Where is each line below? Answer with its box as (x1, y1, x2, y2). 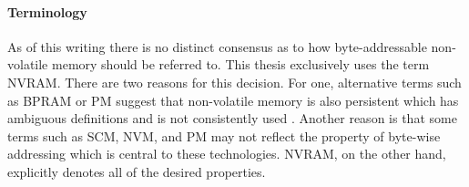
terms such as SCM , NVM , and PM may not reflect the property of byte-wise (7, 126, 441, 145)
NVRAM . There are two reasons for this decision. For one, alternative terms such (7, 72, 462, 91)
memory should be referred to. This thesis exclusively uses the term (51, 55, 430, 74)
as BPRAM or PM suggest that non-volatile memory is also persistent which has (7, 90, 459, 109)
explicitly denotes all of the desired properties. (7, 161, 266, 181)
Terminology (7, 2, 87, 21)
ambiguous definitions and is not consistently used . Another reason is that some (7, 109, 457, 128)
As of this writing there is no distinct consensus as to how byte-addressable (7, 36, 427, 56)
